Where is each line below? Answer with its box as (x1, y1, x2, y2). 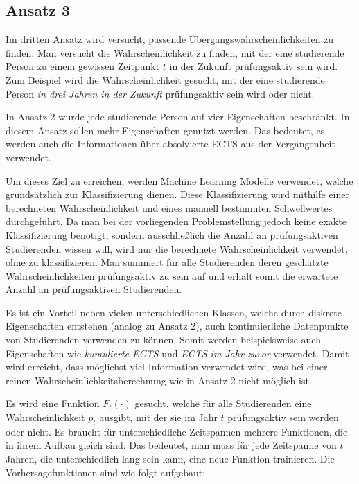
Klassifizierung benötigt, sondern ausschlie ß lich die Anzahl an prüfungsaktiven (6, 227, 338, 242)
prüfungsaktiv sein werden (227, 410, 339, 424)
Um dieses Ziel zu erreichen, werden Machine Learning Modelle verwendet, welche (6, 173, 353, 188)
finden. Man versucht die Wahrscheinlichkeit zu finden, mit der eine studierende (6, 45, 344, 60)
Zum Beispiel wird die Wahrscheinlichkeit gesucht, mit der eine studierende (6, 72, 325, 87)
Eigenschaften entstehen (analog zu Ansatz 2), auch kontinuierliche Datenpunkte (6, 319, 349, 333)
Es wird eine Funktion (6, 396, 100, 411)
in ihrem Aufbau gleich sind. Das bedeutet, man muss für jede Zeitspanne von (6, 438, 337, 452)
